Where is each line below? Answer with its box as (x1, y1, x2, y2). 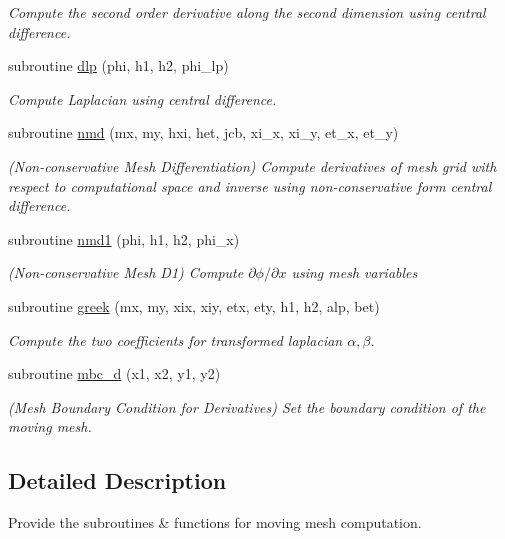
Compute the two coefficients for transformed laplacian (8, 329, 343, 350)
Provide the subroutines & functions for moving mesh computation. (8, 512, 422, 533)
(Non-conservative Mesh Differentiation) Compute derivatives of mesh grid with (8, 155, 497, 176)
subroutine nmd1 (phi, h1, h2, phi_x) (8, 228, 240, 249)
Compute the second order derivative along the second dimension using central (8, 2, 486, 22)
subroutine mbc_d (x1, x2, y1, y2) (8, 363, 221, 384)
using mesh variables (291, 262, 418, 283)
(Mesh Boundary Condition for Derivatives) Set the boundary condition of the (8, 396, 486, 417)
